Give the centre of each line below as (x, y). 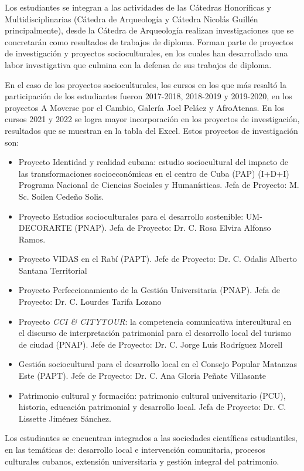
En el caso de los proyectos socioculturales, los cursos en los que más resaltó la (146, 84)
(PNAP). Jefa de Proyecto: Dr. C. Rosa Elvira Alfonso (173, 228)
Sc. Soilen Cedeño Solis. (61, 196)
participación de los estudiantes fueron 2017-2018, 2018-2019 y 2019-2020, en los (148, 96)
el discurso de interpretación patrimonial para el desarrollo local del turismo (155, 333)
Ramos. (32, 239)
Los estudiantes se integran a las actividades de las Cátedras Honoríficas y (138, 7)
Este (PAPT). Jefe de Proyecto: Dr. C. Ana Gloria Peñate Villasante (142, 376)
